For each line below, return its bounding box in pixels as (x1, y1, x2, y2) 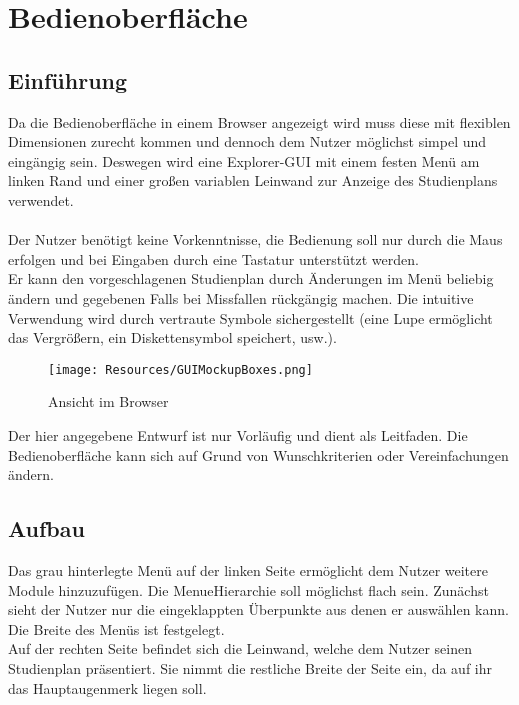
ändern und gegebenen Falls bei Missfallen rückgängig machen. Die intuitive (8, 287, 474, 308)
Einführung (8, 64, 128, 95)
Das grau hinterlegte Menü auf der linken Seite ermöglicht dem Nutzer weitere (8, 559, 488, 580)
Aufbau (8, 513, 85, 544)
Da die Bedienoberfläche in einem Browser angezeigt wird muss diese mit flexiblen (8, 111, 511, 132)
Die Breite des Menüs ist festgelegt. (8, 618, 225, 639)
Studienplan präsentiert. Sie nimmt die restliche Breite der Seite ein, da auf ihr (8, 657, 492, 678)
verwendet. (8, 189, 74, 210)
